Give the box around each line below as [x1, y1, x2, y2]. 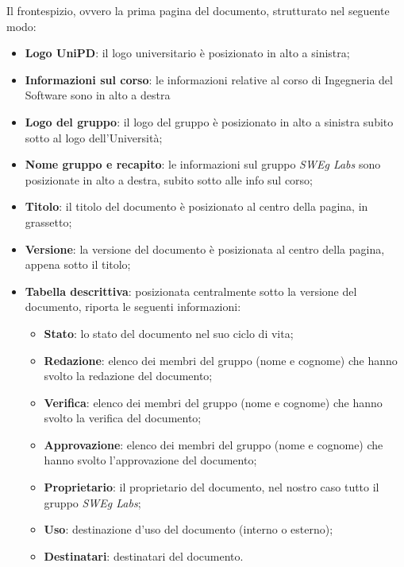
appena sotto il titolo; [25, 256, 131, 273]
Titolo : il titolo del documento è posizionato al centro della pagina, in [25, 198, 368, 215]
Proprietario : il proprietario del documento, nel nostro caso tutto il [44, 479, 379, 495]
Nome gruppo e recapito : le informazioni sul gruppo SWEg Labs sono [25, 156, 381, 173]
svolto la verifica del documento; [44, 410, 202, 426]
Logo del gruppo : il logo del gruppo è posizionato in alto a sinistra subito [25, 113, 394, 130]
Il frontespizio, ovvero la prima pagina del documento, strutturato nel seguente [6, 2, 390, 18]
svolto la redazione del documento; [44, 367, 213, 384]
